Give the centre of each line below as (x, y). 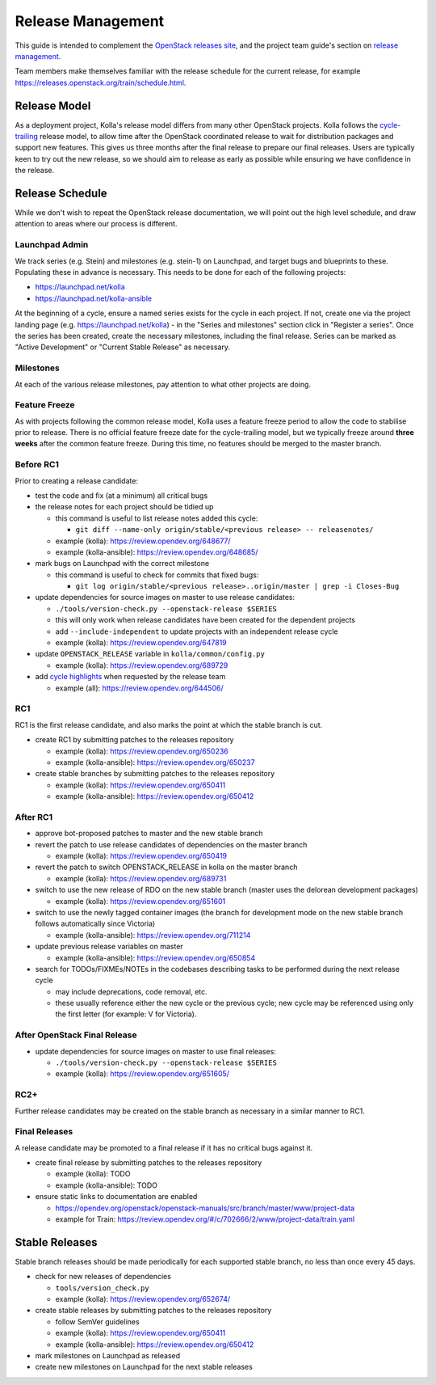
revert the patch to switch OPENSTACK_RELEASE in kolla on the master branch (166, 867)
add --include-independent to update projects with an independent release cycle (197, 631)
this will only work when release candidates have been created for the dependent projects (205, 620)
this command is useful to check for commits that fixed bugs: (157, 575)
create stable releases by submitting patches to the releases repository (153, 1311)
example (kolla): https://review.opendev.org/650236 (142, 751)
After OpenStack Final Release (76, 1035)
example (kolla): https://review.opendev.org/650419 (141, 856)
